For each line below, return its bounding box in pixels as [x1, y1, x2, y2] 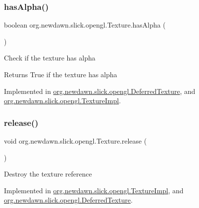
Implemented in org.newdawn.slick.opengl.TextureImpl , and [4, 185, 184, 195]
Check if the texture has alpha [4, 53, 96, 63]
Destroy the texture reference [4, 169, 92, 179]
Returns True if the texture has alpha [4, 69, 117, 79]
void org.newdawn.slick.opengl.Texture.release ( [4, 136, 147, 146]
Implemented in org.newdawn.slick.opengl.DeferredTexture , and [4, 86, 196, 96]
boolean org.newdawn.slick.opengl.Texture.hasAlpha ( [4, 20, 166, 30]
